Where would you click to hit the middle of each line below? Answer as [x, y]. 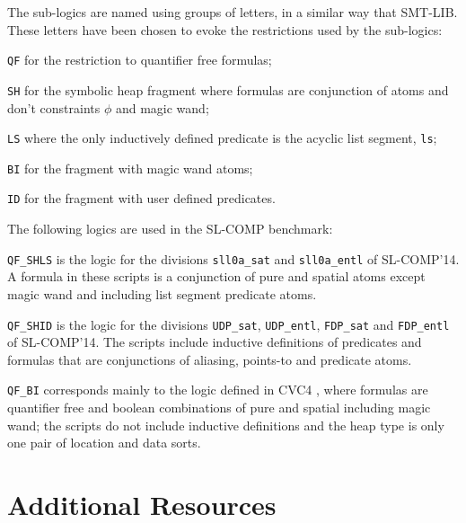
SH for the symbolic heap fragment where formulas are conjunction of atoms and [228, 89]
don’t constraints [54, 107]
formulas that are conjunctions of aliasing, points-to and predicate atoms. [210, 359]
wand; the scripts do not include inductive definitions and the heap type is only [226, 425]
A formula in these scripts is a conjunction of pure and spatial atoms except [216, 276]
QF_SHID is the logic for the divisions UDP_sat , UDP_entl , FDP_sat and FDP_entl [229, 324]
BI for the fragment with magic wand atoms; [130, 168]
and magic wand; [162, 107]
